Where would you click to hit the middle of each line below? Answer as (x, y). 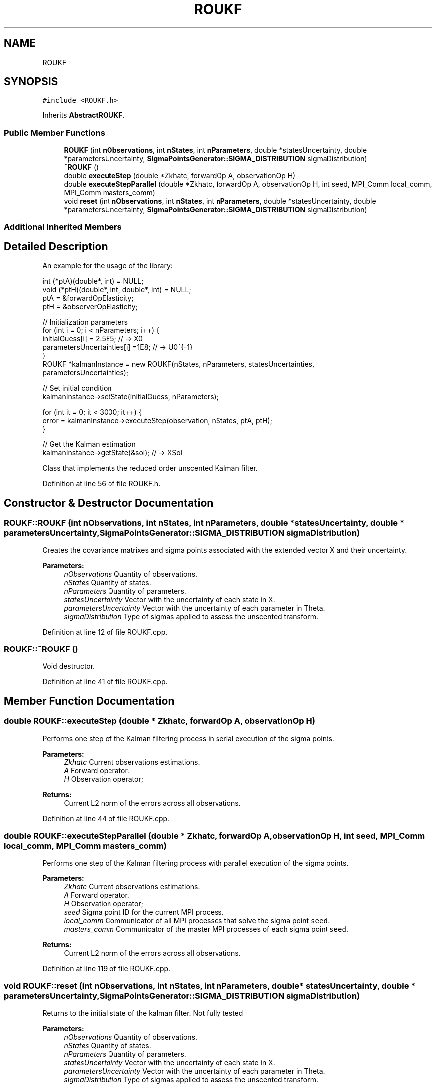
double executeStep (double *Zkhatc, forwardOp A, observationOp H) (180, 176)
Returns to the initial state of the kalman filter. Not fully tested (143, 1013)
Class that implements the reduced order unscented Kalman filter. (150, 468)
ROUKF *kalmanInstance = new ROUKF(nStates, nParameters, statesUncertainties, (178, 364)
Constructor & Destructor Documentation (109, 503)
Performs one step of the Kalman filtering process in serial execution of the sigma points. (188, 738)
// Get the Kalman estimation (89, 444)
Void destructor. (69, 666)
